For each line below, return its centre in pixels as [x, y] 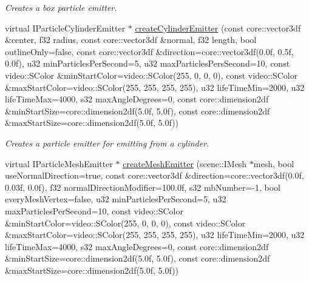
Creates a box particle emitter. [61, 7]
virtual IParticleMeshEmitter [59, 163]
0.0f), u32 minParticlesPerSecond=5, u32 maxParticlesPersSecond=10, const [148, 63]
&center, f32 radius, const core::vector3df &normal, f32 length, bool [131, 40]
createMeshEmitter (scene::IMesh [185, 163]
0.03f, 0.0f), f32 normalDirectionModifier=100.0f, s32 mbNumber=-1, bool [143, 187]
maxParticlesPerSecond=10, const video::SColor [94, 210]
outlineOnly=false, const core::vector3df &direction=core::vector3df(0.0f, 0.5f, [149, 51]
